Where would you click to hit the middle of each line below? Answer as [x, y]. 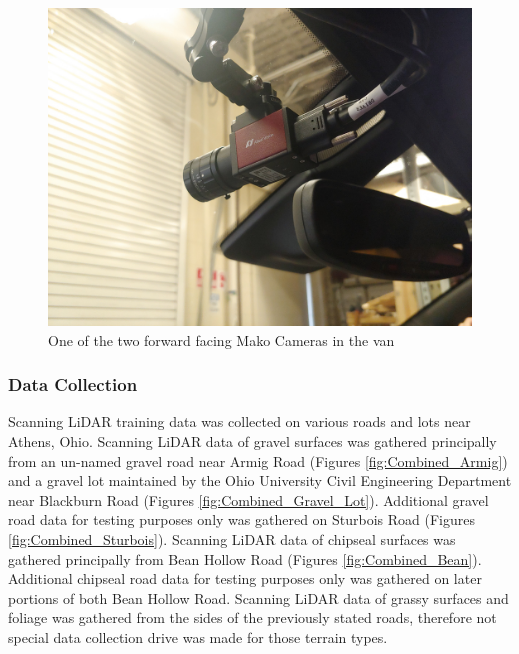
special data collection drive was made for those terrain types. [198, 636]
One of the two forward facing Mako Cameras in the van [221, 339]
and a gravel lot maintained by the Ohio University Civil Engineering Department [260, 480]
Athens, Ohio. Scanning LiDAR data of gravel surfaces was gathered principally [252, 441]
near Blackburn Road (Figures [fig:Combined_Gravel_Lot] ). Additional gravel [248, 499]
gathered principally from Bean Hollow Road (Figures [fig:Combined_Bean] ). [245, 558]
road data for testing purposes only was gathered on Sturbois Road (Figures [242, 519]
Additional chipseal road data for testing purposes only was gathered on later [245, 578]
